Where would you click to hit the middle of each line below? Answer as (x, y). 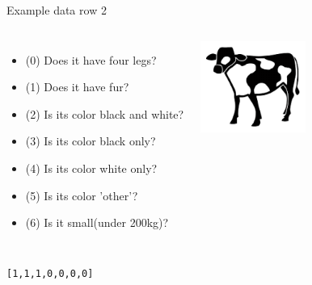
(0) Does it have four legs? (91, 59)
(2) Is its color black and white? (105, 113)
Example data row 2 (57, 10)
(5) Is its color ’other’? (82, 195)
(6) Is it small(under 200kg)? (97, 222)
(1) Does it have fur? (77, 87)
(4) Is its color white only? (91, 168)
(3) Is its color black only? (91, 141)
